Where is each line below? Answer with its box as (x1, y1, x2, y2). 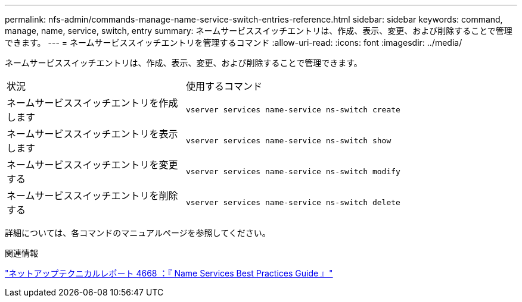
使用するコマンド (185, 80, 262, 92)
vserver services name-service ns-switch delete (185, 197, 400, 207)
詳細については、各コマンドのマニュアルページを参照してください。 (5, 228, 271, 238)
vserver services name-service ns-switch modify (185, 166, 400, 176)
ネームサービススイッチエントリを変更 (7, 159, 178, 171)
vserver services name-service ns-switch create (185, 105, 400, 114)
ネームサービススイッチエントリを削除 (7, 190, 178, 202)
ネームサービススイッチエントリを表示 (7, 128, 178, 140)
